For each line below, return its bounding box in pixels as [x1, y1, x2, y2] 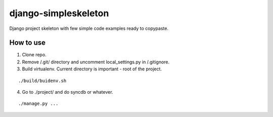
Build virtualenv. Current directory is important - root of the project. [22, 66, 162, 72]
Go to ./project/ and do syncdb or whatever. [22, 89, 113, 95]
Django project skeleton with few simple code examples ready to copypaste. [9, 25, 169, 31]
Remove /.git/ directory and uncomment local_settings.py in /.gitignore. [22, 59, 170, 65]
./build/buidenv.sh [18, 77, 67, 84]
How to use [9, 38, 45, 47]
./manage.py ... [18, 101, 59, 106]
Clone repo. [22, 52, 47, 58]
